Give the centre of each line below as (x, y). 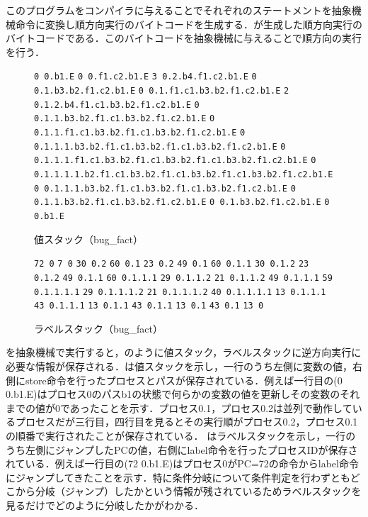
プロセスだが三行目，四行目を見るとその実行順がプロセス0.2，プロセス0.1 (186, 422)
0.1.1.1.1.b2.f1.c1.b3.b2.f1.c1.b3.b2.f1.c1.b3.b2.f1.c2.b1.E (184, 174)
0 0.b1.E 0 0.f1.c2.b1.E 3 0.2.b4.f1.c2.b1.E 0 (145, 77)
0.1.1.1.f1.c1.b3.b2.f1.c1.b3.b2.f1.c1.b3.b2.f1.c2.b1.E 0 (175, 161)
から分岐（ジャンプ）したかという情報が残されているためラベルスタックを (188, 491)
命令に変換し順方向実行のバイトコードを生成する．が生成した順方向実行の (189, 24)
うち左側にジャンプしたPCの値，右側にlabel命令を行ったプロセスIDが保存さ (182, 449)
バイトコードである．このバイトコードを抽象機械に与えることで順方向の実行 (184, 38)
